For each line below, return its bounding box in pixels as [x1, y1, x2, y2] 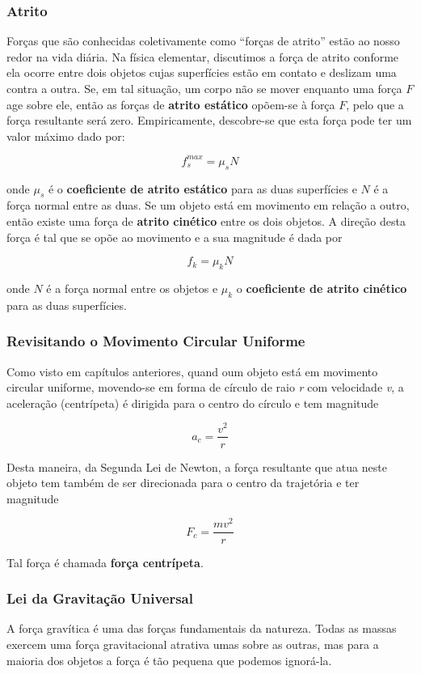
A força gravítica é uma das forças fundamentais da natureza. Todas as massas [6, 620, 397, 637]
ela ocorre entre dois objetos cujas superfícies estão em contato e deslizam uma [6, 64, 397, 81]
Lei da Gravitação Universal [6, 588, 193, 608]
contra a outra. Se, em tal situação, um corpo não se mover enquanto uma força [6, 80, 402, 96]
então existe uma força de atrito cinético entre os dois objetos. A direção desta [6, 213, 406, 230]
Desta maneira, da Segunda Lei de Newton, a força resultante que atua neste [6, 458, 387, 475]
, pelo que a [346, 95, 404, 112]
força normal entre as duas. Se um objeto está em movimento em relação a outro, [6, 197, 410, 214]
